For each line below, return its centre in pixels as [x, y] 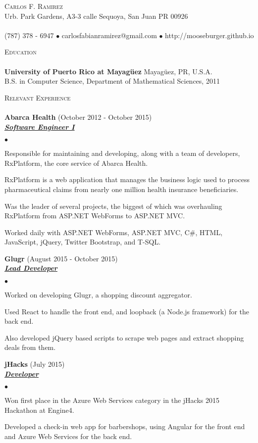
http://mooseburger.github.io [209, 35]
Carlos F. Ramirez [34, 6]
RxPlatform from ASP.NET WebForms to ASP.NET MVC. [95, 216]
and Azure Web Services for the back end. [68, 436]
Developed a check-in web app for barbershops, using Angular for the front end [125, 426]
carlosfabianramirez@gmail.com [109, 35]
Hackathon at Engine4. [39, 410]
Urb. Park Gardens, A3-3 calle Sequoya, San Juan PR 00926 [96, 16]
